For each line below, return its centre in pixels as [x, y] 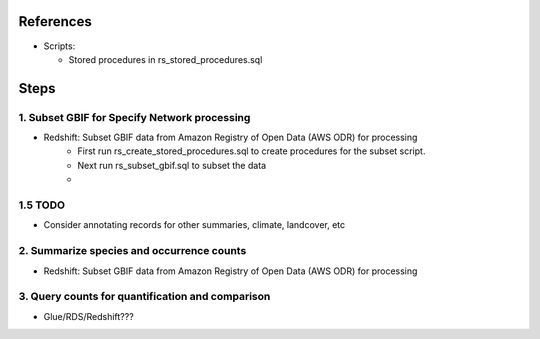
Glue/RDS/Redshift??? [88, 316]
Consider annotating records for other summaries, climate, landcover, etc [194, 225]
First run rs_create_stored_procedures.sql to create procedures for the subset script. [251, 151]
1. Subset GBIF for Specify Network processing [134, 117]
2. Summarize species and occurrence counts [132, 251]
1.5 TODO [41, 205]
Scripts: [59, 46]
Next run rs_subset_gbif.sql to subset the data [172, 165]
